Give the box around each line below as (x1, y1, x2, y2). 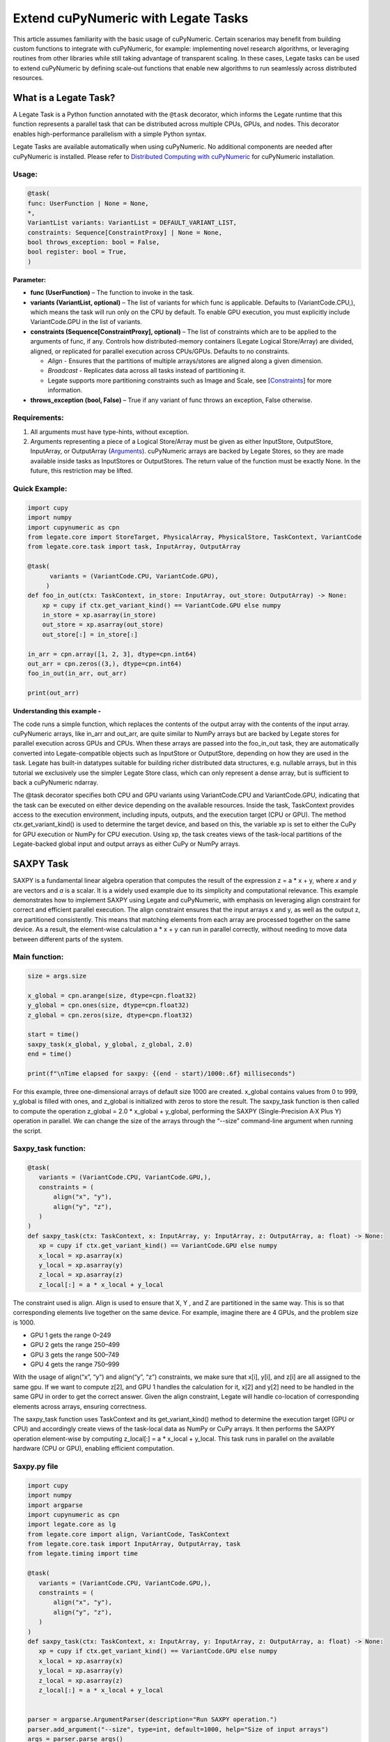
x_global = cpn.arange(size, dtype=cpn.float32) (27, 992, 197, 999)
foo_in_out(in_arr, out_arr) (27, 670, 127, 677)
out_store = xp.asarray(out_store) (42, 621, 164, 629)
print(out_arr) (27, 689, 79, 697)
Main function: (13, 952, 64, 962)
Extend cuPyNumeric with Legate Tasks (13, 10, 249, 26)
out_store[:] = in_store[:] (42, 631, 139, 638)
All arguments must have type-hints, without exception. (30, 427, 189, 435)
